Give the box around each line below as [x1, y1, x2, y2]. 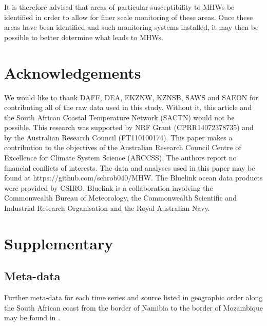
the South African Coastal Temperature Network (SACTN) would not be [4, 112, 235, 122]
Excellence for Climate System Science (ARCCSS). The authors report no [4, 152, 237, 163]
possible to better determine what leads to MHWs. [4, 31, 163, 42]
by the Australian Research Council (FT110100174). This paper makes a [4, 132, 233, 142]
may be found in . [4, 312, 60, 323]
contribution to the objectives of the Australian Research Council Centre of [4, 142, 241, 153]
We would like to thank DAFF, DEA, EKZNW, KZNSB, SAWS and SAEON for [4, 92, 258, 102]
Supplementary [4, 232, 113, 253]
